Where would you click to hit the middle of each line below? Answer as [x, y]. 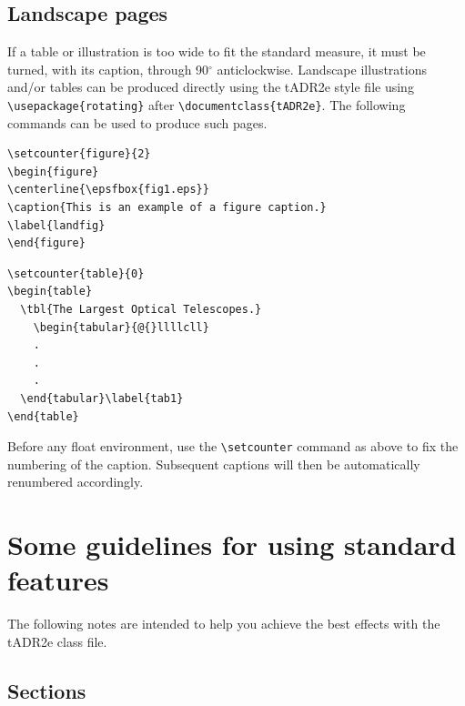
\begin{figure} [53, 171]
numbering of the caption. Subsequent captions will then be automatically [214, 464]
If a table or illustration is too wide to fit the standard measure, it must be [217, 51]
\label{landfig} [56, 225]
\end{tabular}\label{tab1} [102, 398]
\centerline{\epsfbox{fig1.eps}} [108, 190]
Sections [47, 690]
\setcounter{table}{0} [76, 273]
